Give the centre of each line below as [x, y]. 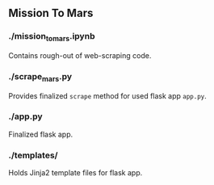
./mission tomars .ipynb [52, 37]
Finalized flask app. [41, 134]
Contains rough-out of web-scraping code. [80, 55]
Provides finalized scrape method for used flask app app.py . [108, 95]
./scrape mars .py [40, 77]
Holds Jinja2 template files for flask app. [76, 173]
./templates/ [33, 155]
